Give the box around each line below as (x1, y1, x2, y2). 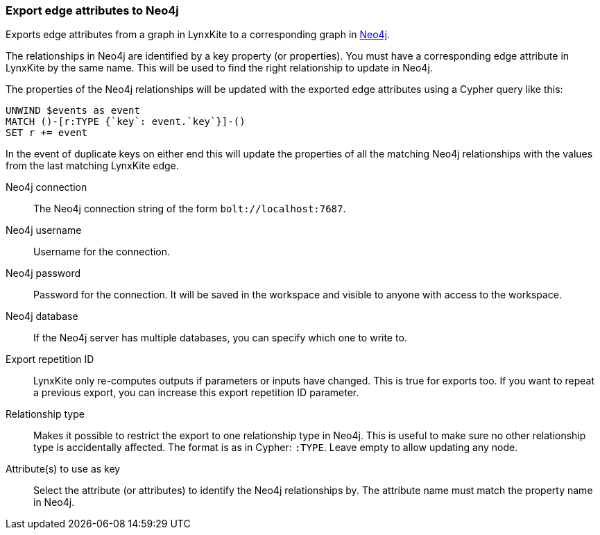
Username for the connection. (33, 246, 171, 258)
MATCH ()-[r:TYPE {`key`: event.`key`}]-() (6, 116, 246, 128)
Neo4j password (6, 267, 81, 280)
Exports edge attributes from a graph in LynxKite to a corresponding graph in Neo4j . (6, 28, 391, 41)
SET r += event (6, 127, 88, 139)
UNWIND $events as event (6, 105, 140, 117)
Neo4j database (6, 310, 78, 323)
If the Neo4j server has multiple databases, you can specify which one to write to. (33, 332, 407, 344)
